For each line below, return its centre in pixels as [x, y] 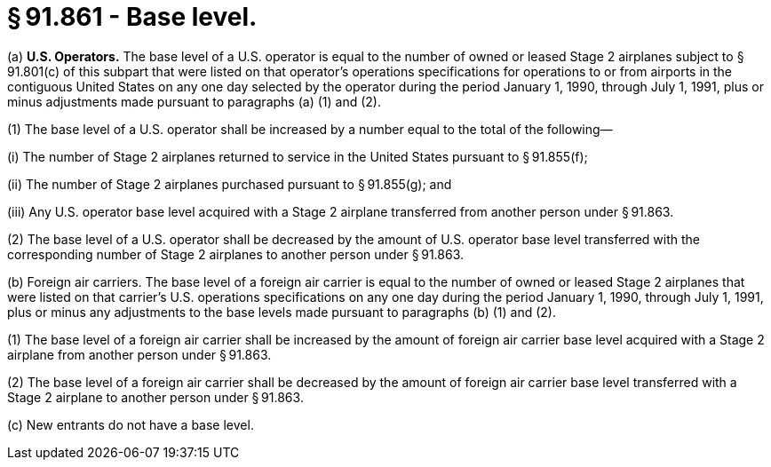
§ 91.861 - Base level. [132, 17]
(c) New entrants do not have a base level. [131, 424]
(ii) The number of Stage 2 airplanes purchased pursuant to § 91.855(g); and [230, 184]
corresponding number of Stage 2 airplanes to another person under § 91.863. [236, 254]
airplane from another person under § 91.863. [139, 354]
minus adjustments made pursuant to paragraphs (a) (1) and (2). [194, 101]
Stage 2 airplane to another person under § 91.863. [155, 397]
